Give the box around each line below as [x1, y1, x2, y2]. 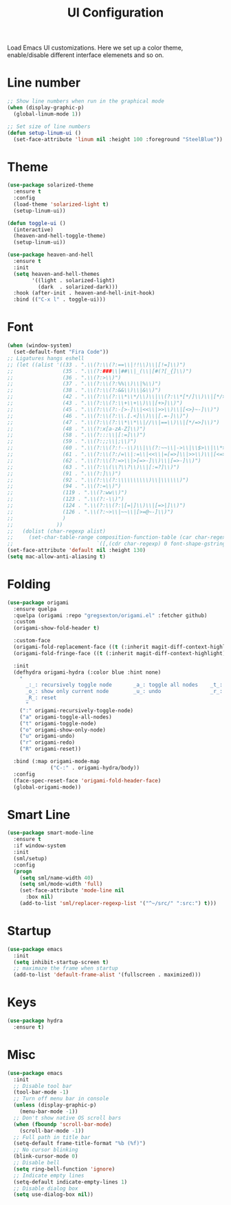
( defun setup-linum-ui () [7, 129, 81, 136]
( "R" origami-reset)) [19, 745, 81, 753]
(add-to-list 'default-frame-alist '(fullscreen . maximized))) [13, 972, 201, 979]
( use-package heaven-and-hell [7, 251, 94, 259]
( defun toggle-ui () [7, 220, 67, 226]
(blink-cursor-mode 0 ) [13, 1153, 78, 1160]
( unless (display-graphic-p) [13, 1102, 97, 1109]
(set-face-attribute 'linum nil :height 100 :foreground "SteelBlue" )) [13, 136, 223, 142]
